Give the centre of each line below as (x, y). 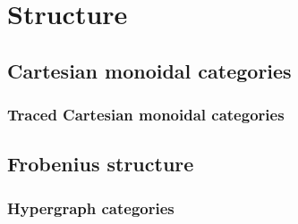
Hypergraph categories (91, 207)
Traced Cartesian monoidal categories (146, 115)
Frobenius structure (101, 164)
